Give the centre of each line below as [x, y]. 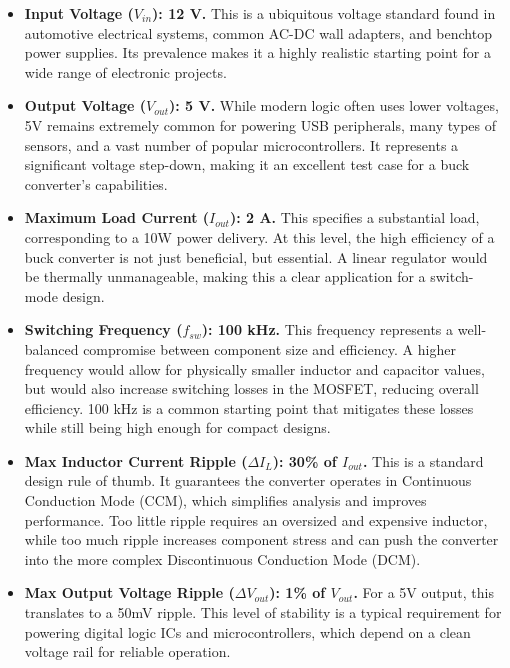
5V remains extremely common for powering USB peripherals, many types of [260, 124]
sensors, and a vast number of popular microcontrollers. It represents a [241, 144]
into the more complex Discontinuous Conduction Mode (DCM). [222, 558]
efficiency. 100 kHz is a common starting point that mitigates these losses [249, 407]
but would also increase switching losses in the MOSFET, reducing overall [251, 388]
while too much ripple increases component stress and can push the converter [261, 539]
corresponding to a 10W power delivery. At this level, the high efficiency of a [259, 236]
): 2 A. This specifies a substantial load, [354, 217]
